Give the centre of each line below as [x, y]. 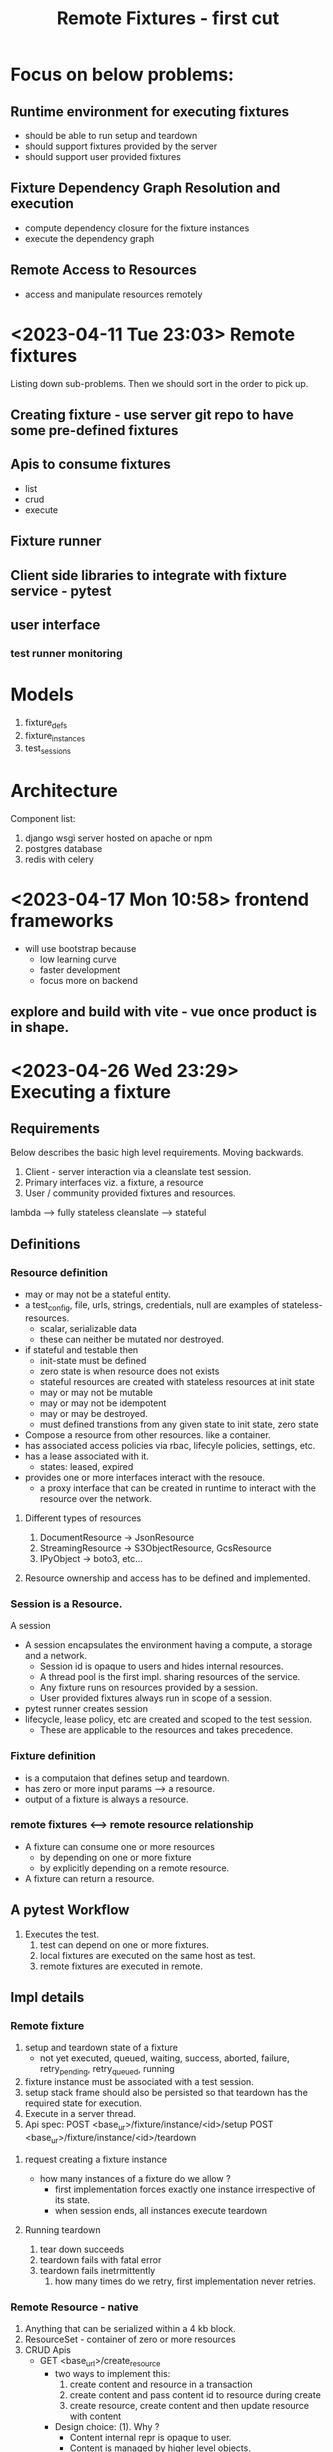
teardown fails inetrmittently [97, 2270]
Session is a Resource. [66, 1604]
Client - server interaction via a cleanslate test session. [138, 1172]
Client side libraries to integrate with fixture [149, 575]
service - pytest [61, 590]
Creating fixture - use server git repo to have [152, 414]
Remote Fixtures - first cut [168, 18]
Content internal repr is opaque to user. [150, 2437]
